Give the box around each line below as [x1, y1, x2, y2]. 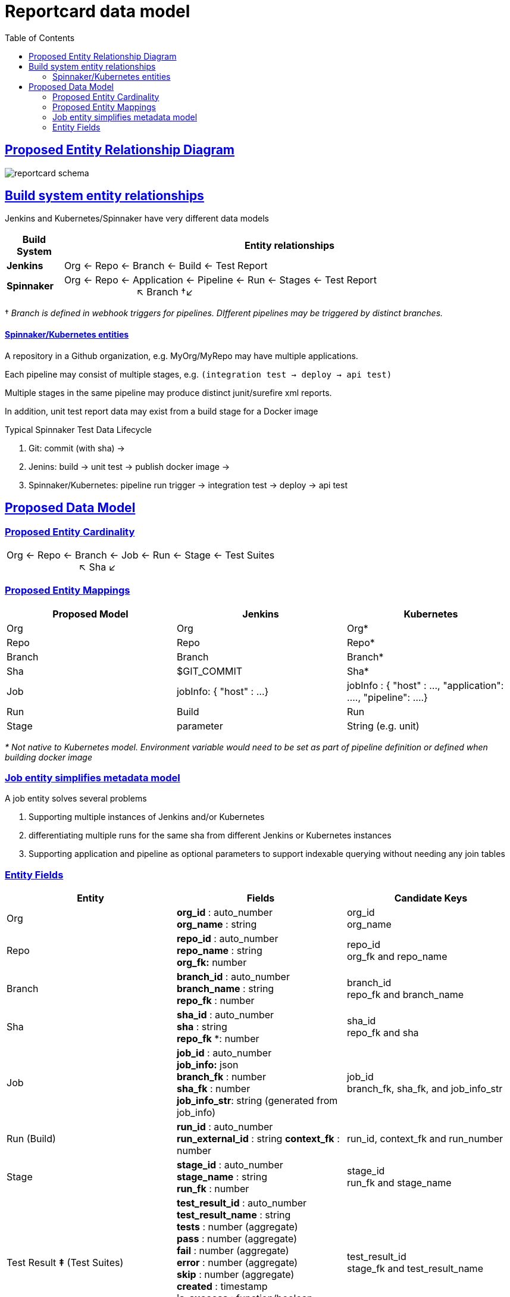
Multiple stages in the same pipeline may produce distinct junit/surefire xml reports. [5, 387, 332, 398]
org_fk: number [176, 956, 247, 969]
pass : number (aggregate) [176, 1233, 298, 1245]
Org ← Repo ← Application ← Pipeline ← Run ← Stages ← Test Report [64, 274, 377, 286]
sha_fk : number [176, 1083, 251, 1095]
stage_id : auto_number [176, 1159, 283, 1171]
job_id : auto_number [176, 1047, 272, 1059]
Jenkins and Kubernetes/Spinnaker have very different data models [5, 213, 269, 224]
